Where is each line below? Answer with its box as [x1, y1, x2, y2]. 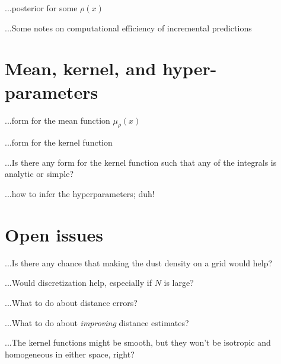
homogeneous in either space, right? [5, 347, 135, 360]
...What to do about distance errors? [5, 296, 138, 308]
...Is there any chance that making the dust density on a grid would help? [5, 256, 273, 269]
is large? [164, 276, 194, 289]
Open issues [5, 222, 104, 246]
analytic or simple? [5, 167, 74, 180]
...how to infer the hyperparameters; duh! [5, 188, 155, 200]
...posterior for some [5, 2, 78, 14]
